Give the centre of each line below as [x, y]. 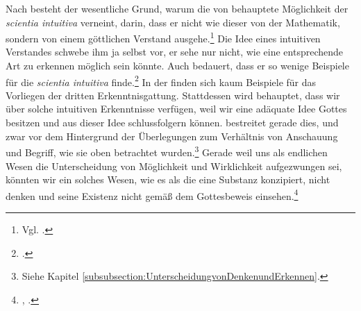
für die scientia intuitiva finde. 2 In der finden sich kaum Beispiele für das [161, 81]
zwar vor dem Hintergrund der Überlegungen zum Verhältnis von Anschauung [172, 136]
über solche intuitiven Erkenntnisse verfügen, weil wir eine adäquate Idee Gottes [176, 109]
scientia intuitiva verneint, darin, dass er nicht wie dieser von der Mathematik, [173, 22]
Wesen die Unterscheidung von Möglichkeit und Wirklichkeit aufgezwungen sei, [174, 166]
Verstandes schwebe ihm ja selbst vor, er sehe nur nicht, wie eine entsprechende [174, 52]
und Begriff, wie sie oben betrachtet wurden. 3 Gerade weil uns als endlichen [167, 151]
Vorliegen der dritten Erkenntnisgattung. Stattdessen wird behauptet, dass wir [173, 95]
